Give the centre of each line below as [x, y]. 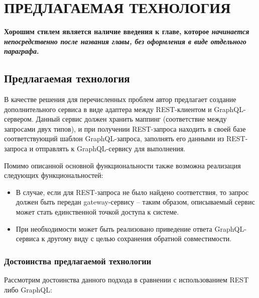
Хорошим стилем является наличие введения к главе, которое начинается [127, 31]
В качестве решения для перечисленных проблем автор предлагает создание [120, 99]
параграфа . [22, 51]
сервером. [19, 119]
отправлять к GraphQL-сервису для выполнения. [110, 148]
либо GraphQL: [28, 289]
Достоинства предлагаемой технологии [78, 261]
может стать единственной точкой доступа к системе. [97, 212]
